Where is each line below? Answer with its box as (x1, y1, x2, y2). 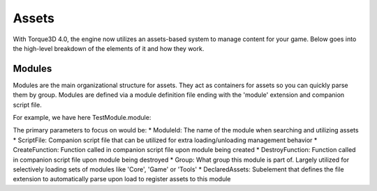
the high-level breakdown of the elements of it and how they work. (13, 44, 205, 52)
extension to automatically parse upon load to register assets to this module (13, 175, 231, 183)
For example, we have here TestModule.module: (13, 114, 151, 122)
